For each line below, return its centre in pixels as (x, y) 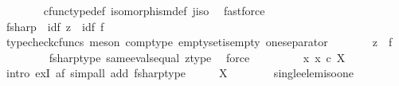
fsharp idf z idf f (55, 26)
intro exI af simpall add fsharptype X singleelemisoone (180, 73)
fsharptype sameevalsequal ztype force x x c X (197, 57)
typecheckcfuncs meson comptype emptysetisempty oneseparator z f (199, 42)
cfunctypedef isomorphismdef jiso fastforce (154, 10)
